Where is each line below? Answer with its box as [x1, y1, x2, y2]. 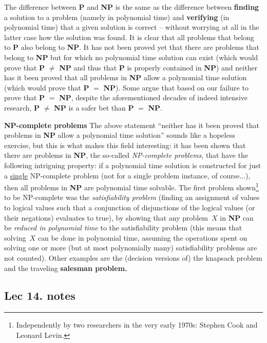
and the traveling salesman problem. [4, 262, 127, 273]
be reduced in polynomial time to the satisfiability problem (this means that [4, 222, 242, 233]
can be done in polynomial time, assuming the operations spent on [37, 232, 247, 243]
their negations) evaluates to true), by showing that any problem [4, 212, 208, 223]
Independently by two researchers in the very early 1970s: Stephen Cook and [16, 319, 258, 330]
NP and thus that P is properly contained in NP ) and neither [59, 62, 258, 73]
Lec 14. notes [4, 287, 75, 303]
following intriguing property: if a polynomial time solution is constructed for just [4, 159, 261, 170]
